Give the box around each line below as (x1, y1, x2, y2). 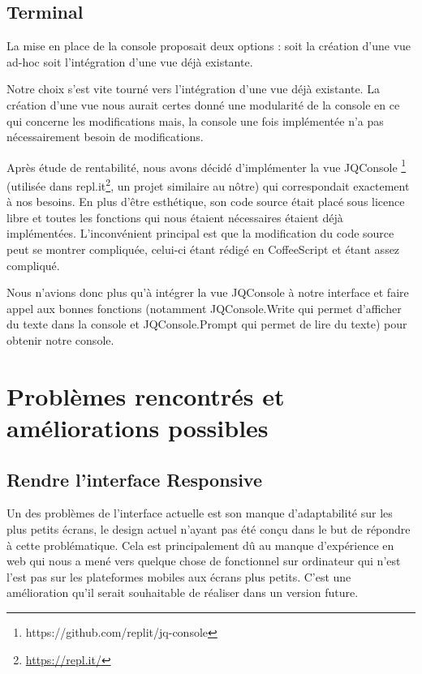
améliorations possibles (6, 410, 269, 444)
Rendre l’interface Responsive (6, 466, 262, 492)
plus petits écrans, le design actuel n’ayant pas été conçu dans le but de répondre (6, 520, 411, 537)
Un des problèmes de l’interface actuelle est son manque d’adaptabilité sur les (6, 504, 393, 522)
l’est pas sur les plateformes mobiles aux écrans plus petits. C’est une (6, 568, 351, 585)
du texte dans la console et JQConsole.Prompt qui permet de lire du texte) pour (6, 316, 407, 333)
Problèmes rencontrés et (6, 379, 285, 412)
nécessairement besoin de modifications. (6, 128, 204, 145)
